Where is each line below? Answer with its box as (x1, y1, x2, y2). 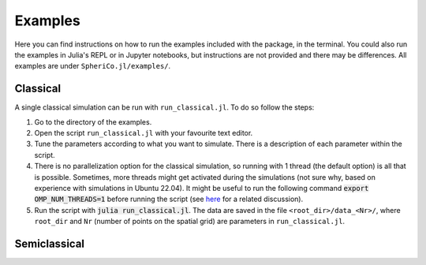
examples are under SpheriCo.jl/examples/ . (14, 62, 171, 71)
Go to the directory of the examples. (34, 117, 152, 126)
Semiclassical (14, 237, 85, 250)
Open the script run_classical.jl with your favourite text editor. (34, 129, 253, 138)
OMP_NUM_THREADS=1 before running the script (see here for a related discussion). (34, 194, 304, 204)
